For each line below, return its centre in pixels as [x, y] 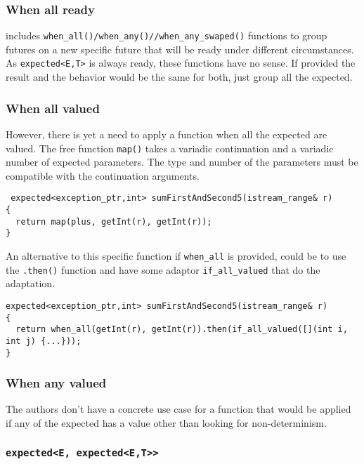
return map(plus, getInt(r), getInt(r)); [114, 221]
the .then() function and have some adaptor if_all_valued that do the [163, 269]
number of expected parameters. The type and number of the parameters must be [182, 162]
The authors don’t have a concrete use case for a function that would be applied [178, 409]
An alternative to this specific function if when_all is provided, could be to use [176, 256]
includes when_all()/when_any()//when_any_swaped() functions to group [167, 35]
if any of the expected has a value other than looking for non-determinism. [166, 423]
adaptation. [31, 283]
